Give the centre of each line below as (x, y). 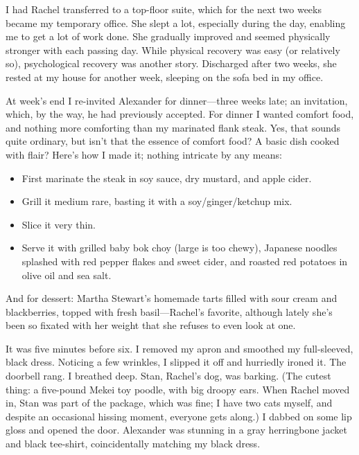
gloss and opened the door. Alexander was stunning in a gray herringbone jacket (176, 430)
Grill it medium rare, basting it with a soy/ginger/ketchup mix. (157, 201)
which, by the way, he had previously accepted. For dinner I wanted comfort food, (180, 114)
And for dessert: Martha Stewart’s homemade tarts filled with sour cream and (172, 298)
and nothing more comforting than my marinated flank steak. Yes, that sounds (173, 127)
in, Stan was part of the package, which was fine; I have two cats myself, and (169, 403)
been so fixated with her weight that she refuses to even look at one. (151, 325)
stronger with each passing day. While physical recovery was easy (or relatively (173, 50)
